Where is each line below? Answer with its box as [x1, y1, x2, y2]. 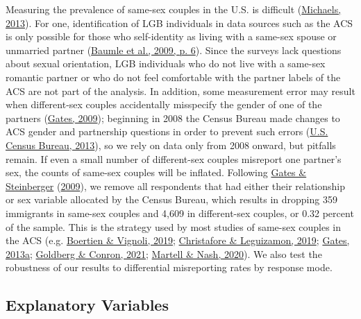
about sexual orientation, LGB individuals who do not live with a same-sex [6, 56, 326, 71]
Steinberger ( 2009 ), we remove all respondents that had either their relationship [6, 178, 345, 193]
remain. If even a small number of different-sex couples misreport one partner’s [6, 151, 342, 166]
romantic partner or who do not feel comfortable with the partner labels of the [6, 69, 341, 84]
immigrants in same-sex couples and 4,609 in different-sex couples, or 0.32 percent [6, 205, 354, 220]
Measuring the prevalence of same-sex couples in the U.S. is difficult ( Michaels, [6, 2, 342, 16]
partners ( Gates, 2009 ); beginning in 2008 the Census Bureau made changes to [6, 110, 340, 125]
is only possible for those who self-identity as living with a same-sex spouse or [6, 29, 337, 44]
